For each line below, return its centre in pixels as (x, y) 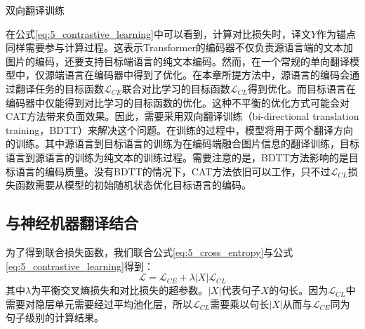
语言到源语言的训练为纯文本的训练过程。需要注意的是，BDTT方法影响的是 (177, 157)
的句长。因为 (299, 290)
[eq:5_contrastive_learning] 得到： (80, 266)
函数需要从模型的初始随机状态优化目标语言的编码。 (133, 185)
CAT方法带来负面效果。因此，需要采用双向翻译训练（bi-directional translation (182, 116)
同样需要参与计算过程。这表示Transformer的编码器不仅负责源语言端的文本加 (179, 47)
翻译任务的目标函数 (59, 88)
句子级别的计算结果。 (55, 317)
